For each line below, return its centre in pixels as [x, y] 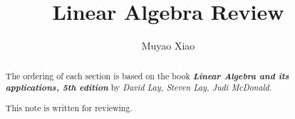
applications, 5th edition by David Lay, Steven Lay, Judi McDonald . [139, 87]
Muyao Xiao [168, 46]
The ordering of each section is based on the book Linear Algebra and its [147, 75]
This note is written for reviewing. [69, 107]
